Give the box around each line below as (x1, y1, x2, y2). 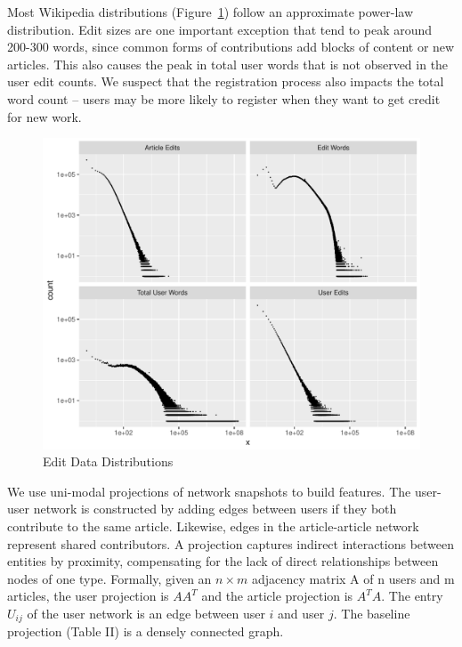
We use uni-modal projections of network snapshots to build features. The (7, 481, 411, 500)
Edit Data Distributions (43, 452, 174, 471)
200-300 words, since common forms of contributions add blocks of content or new (7, 37, 455, 56)
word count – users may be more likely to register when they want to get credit (7, 89, 441, 108)
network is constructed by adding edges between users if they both (33, 499, 397, 518)
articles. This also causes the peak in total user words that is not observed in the (7, 54, 449, 73)
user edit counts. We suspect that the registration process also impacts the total (7, 72, 444, 91)
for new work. (7, 107, 82, 125)
